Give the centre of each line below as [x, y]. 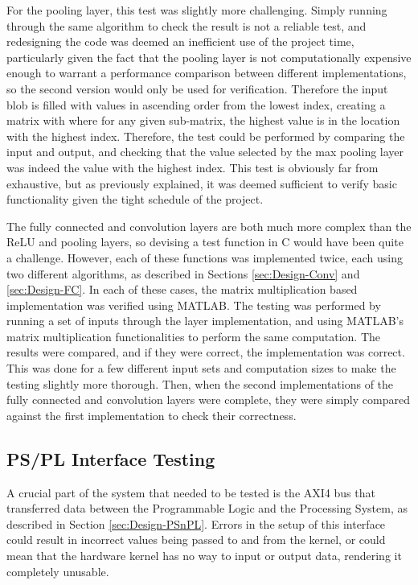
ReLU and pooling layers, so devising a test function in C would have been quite [205, 242]
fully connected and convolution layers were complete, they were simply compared [208, 400]
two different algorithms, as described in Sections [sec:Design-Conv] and [183, 273]
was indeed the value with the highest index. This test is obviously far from [193, 167]
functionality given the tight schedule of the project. [135, 199]
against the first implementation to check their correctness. [152, 415]
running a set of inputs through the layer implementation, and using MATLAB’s [205, 321]
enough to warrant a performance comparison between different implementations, [207, 73]
